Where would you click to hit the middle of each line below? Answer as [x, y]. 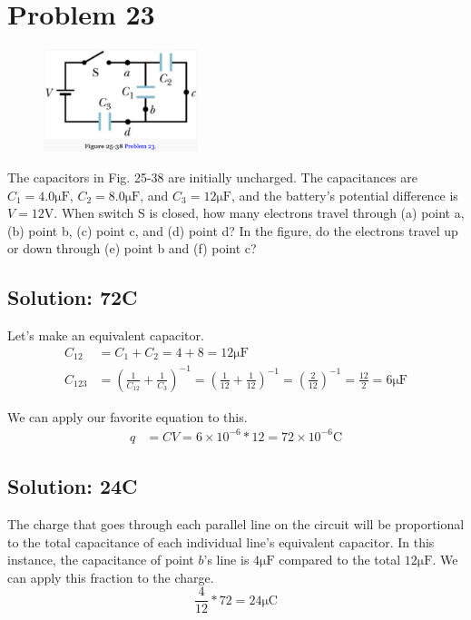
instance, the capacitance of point [101, 560]
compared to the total [340, 560]
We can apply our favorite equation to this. [128, 416]
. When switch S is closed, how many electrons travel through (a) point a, [259, 213]
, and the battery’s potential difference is [344, 195]
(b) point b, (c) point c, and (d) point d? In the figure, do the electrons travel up [233, 230]
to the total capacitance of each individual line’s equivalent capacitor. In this [221, 541]
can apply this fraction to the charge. [111, 577]
